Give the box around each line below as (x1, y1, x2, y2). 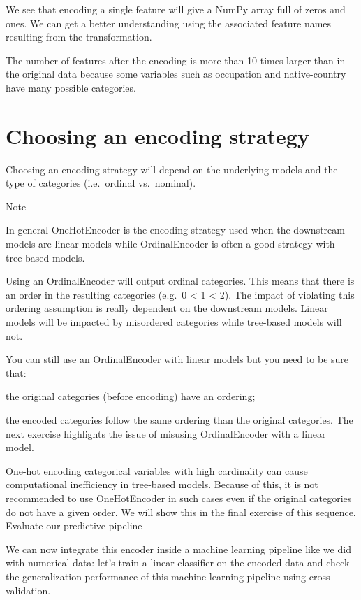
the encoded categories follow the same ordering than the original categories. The (6, 413, 353, 427)
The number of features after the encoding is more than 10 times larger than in (6, 52, 346, 67)
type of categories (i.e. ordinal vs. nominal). (6, 176, 196, 190)
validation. (6, 583, 51, 597)
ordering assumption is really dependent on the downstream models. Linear (6, 301, 328, 315)
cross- (309, 569, 334, 583)
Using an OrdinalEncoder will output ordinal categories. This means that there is (6, 273, 355, 288)
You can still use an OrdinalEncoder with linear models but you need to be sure (6, 352, 349, 366)
